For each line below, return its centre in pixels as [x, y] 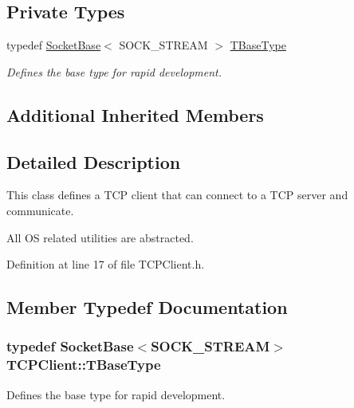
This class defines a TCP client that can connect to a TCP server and [177, 195]
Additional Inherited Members [135, 114]
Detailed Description [94, 161]
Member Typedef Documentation [147, 307]
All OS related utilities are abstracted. [100, 237]
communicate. [40, 210]
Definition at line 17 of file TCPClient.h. [106, 264]
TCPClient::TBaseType [84, 365]
